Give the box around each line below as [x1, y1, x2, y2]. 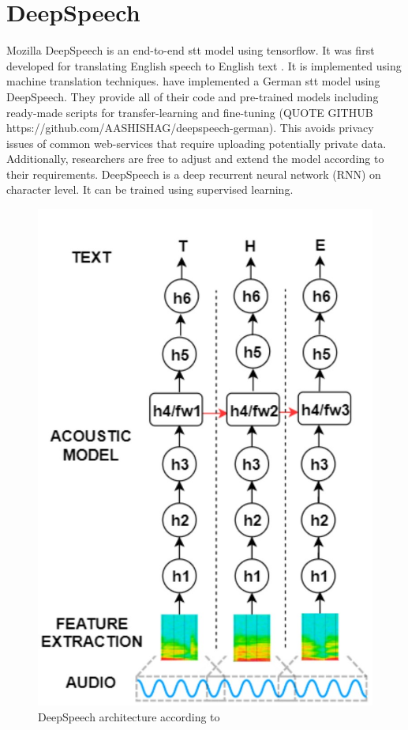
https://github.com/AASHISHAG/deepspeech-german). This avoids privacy [6, 119, 374, 136]
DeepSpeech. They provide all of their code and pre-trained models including [6, 88, 379, 104]
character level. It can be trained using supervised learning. [6, 181, 294, 198]
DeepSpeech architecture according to [38, 708, 220, 724]
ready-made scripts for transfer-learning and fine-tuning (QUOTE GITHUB [6, 104, 373, 120]
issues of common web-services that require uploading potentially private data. [6, 134, 387, 151]
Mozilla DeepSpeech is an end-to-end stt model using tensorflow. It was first [6, 42, 375, 59]
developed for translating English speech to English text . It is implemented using [6, 57, 402, 74]
